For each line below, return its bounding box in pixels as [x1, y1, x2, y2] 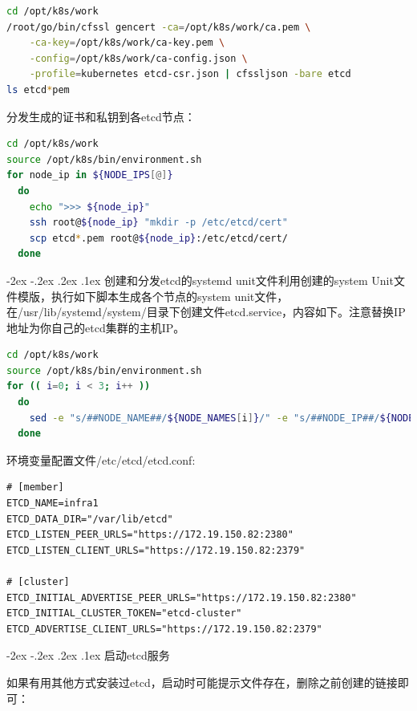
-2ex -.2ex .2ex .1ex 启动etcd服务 [6, 647, 170, 664]
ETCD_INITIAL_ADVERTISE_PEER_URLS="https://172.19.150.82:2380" [6, 591, 357, 603]
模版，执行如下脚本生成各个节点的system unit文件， [17, 287, 289, 304]
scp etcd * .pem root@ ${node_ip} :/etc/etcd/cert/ [29, 232, 288, 244]
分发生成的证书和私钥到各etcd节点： [6, 108, 196, 124]
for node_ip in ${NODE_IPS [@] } [6, 169, 173, 181]
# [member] [6, 481, 64, 494]
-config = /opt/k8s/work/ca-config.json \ [29, 52, 248, 64]
